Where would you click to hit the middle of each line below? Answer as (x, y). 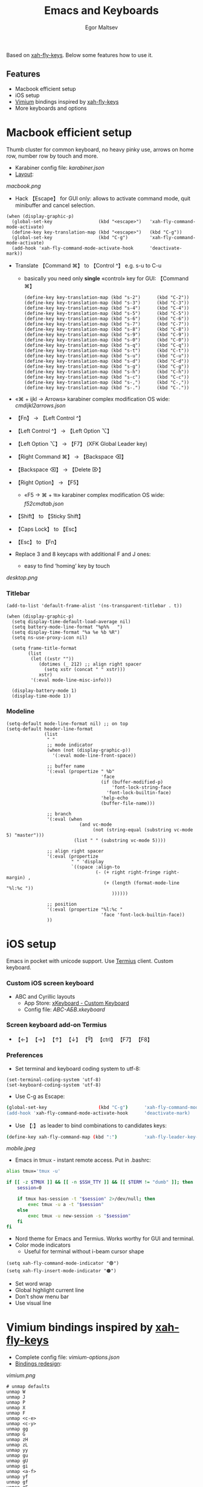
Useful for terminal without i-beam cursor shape (84, 1252)
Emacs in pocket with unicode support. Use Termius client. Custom (90, 961)
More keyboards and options (51, 108)
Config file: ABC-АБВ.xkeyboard (65, 1009)
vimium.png (21, 1375)
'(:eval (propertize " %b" (81, 772)
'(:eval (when (65, 820)
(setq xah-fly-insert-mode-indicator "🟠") (61, 1271)
